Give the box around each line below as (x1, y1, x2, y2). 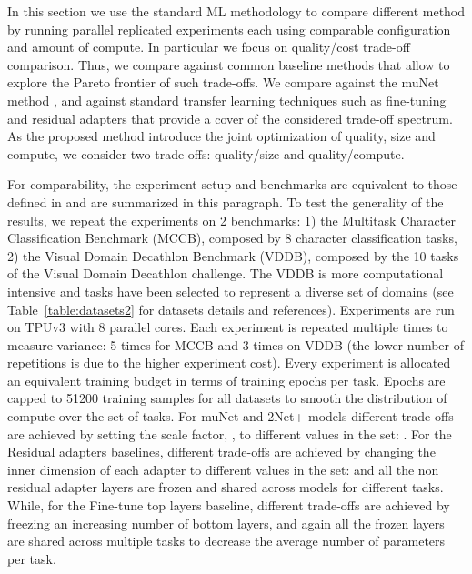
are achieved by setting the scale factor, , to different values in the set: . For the (7, 424, 452, 443)
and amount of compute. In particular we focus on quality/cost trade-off (7, 37, 410, 56)
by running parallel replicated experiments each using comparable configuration (7, 19, 451, 38)
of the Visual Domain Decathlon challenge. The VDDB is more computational (7, 264, 444, 283)
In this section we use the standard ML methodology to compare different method (7, 2, 466, 20)
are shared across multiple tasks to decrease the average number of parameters (7, 531, 446, 550)
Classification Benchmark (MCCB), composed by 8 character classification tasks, (7, 228, 457, 247)
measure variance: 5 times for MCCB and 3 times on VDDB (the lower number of (7, 335, 465, 354)
